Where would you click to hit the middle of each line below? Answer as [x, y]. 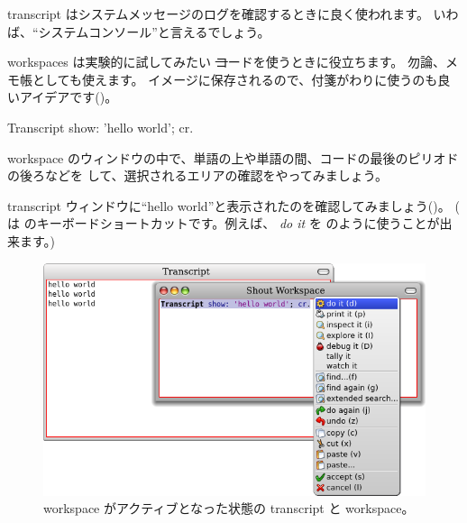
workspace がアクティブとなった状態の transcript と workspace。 [229, 508]
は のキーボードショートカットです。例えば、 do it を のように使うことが [224, 223]
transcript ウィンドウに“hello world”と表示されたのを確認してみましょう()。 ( [233, 205]
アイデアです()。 [69, 97]
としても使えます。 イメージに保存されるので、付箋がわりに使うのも [235, 79]
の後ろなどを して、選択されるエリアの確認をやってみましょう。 [198, 175]
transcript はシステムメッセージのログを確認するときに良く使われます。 [218, 14]
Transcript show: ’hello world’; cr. [101, 127]
